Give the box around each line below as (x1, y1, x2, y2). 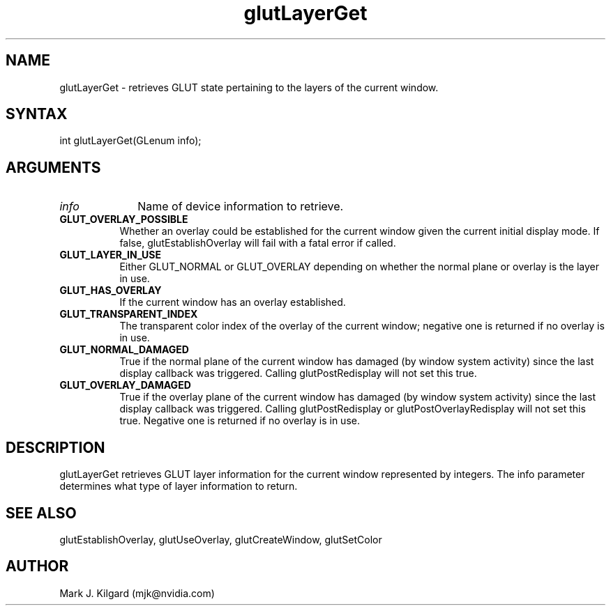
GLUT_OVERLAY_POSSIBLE (59, 213, 188, 226)
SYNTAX (6, 105, 68, 123)
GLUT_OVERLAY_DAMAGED (59, 379, 191, 392)
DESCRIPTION (6, 438, 105, 456)
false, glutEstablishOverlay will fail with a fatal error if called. (119, 237, 396, 249)
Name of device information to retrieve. (137, 199, 344, 214)
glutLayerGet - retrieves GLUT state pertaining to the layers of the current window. (59, 81, 439, 93)
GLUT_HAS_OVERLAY (59, 284, 162, 297)
